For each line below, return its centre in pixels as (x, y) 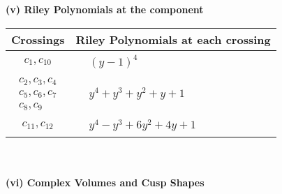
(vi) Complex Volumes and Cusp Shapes (105, 182)
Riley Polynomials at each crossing (173, 39)
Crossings (38, 39)
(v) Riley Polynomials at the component (105, 9)
